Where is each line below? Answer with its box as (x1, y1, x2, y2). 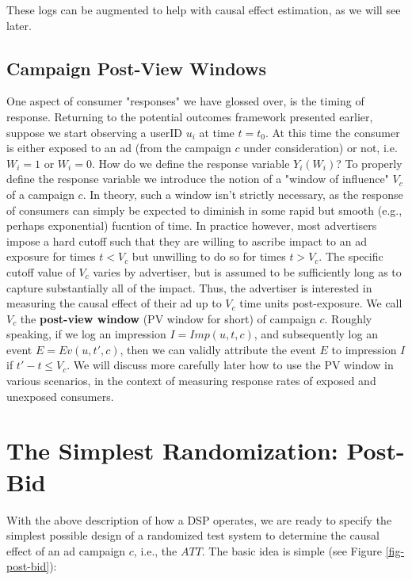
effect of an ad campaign (6, 542, 126, 559)
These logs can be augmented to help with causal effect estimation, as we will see (6, 2, 401, 17)
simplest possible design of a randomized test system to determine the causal (6, 527, 380, 544)
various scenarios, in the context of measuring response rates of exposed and (6, 372, 376, 389)
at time (199, 124, 235, 140)
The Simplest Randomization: (6, 434, 338, 467)
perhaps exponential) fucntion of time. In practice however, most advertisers (6, 217, 377, 234)
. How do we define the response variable (91, 155, 290, 171)
